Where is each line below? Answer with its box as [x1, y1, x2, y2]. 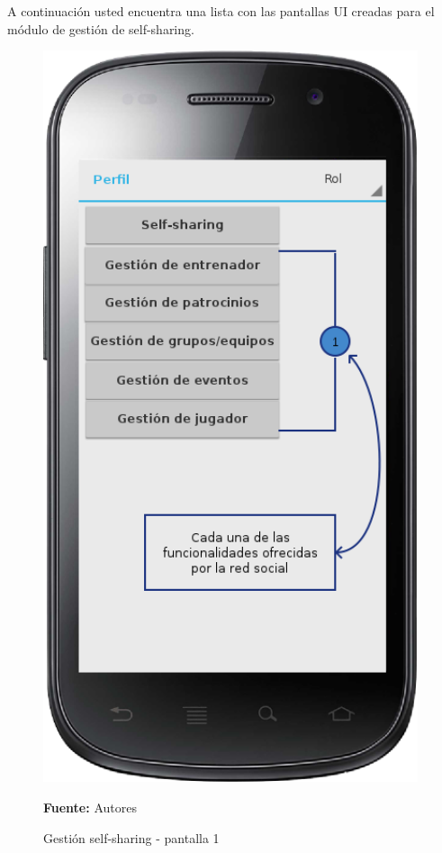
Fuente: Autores [43, 798, 137, 817]
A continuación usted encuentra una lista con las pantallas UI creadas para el [7, 2, 435, 20]
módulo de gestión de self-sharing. [7, 19, 194, 38]
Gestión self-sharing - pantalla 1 [43, 828, 220, 847]
